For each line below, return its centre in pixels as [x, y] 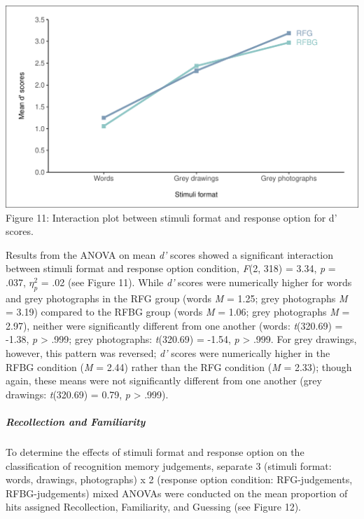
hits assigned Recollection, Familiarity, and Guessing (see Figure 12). [154, 507]
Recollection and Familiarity [76, 422]
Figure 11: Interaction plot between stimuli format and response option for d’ [171, 217]
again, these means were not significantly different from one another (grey [164, 380]
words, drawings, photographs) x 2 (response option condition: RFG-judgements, [179, 479]
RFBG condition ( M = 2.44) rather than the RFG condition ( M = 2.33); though [179, 366]
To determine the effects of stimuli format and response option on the [155, 452]
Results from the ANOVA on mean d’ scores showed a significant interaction [169, 254]
